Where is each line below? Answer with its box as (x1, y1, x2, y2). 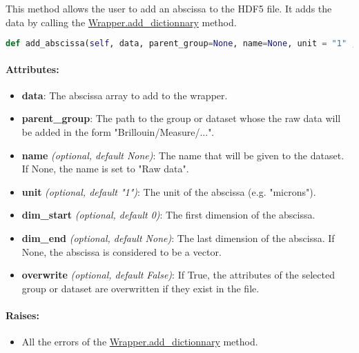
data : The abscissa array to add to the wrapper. (21, 88, 228, 102)
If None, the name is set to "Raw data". (21, 161, 189, 176)
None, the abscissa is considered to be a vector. (21, 244, 222, 259)
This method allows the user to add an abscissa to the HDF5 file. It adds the (6, 1, 332, 15)
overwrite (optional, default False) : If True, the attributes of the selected (21, 268, 335, 282)
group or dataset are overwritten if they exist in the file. (21, 281, 260, 295)
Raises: (6, 307, 39, 322)
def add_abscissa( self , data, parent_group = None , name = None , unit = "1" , (6, 39, 357, 49)
